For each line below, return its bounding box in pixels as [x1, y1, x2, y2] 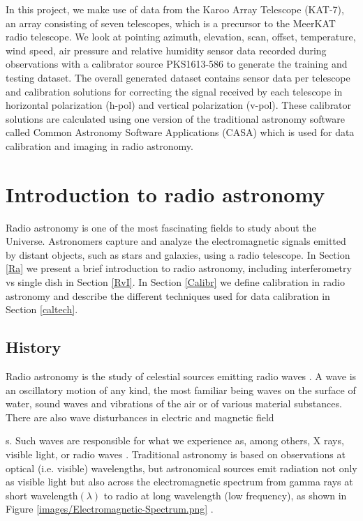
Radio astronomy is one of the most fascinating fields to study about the [6, 220, 316, 234]
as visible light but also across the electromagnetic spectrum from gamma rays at [6, 474, 353, 489]
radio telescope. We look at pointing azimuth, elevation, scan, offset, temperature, [6, 29, 356, 44]
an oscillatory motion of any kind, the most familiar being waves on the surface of [6, 382, 356, 397]
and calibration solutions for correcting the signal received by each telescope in [6, 84, 343, 98]
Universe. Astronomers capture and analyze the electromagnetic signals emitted [6, 234, 346, 248]
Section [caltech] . [6, 302, 78, 317]
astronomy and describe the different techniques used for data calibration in [6, 288, 330, 303]
